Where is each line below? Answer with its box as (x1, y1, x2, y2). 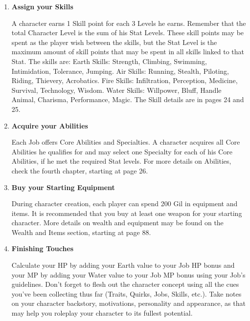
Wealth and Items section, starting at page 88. (11, 227, 151, 237)
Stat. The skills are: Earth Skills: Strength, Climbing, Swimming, (11, 56, 207, 66)
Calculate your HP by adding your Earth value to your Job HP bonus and (11, 260, 235, 270)
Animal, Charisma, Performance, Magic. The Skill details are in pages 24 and (11, 94, 244, 105)
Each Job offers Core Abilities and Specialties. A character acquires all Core (11, 137, 240, 147)
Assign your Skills (11, 1, 73, 11)
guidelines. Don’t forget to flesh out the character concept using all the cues (11, 279, 239, 289)
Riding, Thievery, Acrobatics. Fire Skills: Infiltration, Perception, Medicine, (11, 75, 238, 86)
